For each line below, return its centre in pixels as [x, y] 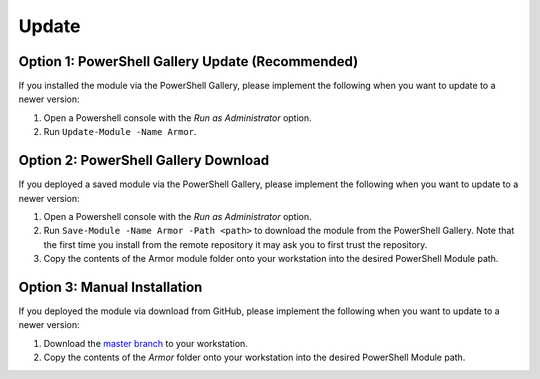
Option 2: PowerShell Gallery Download [144, 160]
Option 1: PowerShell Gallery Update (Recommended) [188, 61]
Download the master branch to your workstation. [146, 343]
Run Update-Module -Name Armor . [120, 132]
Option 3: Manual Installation [110, 286]
